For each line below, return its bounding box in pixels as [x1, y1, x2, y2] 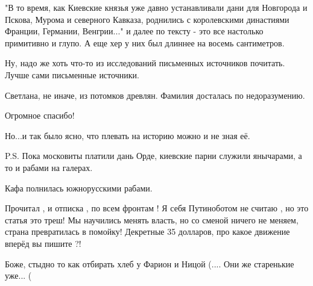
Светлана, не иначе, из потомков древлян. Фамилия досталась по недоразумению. [5, 89, 305, 101]
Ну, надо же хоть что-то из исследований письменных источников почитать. [5, 57, 285, 69]
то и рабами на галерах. [5, 161, 93, 173]
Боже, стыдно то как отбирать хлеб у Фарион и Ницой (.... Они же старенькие [5, 257, 294, 270]
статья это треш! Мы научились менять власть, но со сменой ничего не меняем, [5, 213, 299, 226]
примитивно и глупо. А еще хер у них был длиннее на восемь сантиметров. [5, 36, 285, 49]
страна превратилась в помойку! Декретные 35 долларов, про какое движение [5, 225, 290, 238]
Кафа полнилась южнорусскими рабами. [5, 181, 153, 194]
